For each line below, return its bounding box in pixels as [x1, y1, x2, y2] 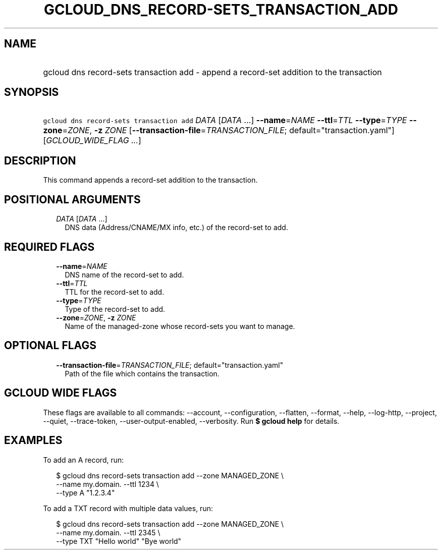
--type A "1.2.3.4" [56, 488, 115, 497]
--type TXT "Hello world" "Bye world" [56, 536, 182, 545]
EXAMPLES [4, 434, 63, 447]
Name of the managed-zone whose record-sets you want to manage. [65, 321, 295, 330]
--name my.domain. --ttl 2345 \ [56, 528, 160, 537]
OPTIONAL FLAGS [4, 339, 96, 352]
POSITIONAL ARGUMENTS [4, 193, 141, 206]
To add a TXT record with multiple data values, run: [43, 504, 213, 513]
